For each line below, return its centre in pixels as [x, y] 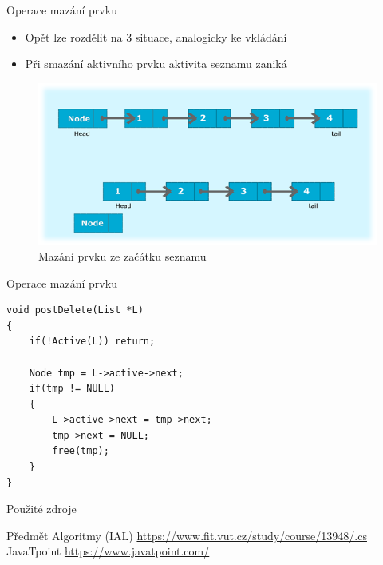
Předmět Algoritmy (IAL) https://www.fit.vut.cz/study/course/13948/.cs [187, 535]
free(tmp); [81, 451]
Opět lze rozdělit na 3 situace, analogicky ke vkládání [156, 36]
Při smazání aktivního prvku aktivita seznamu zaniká [156, 64]
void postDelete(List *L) [75, 310]
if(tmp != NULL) [72, 389]
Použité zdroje [41, 509]
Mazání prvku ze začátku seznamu [122, 255]
